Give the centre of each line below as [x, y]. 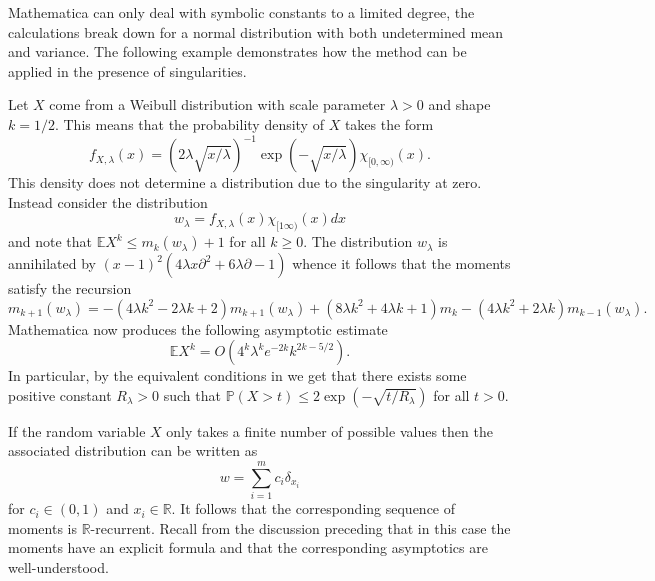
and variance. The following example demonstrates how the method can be [237, 51]
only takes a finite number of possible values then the [329, 430]
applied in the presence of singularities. [127, 70]
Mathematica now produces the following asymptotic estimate [198, 328]
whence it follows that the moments [401, 263]
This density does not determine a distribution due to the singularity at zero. [245, 182]
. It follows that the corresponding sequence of [313, 508]
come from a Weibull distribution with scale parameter [217, 104]
